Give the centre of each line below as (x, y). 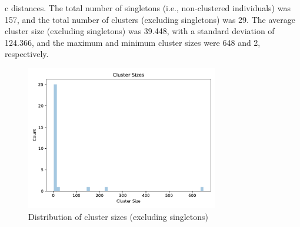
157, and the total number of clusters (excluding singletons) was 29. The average (150, 19)
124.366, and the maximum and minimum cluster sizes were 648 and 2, (133, 42)
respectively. (27, 54)
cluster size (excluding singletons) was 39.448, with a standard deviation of (140, 31)
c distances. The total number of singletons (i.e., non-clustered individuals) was (148, 8)
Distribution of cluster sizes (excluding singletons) (119, 217)
